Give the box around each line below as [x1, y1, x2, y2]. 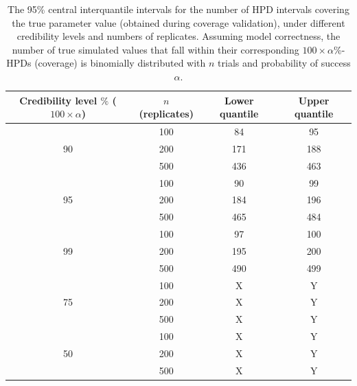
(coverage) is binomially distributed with [34, 56, 206, 70]
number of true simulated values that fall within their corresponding [12, 42, 299, 56]
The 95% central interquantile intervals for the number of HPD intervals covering [8, 2, 349, 16]
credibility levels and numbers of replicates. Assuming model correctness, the [16, 29, 341, 43]
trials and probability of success [218, 56, 351, 70]
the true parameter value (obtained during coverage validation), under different [12, 15, 345, 30]
